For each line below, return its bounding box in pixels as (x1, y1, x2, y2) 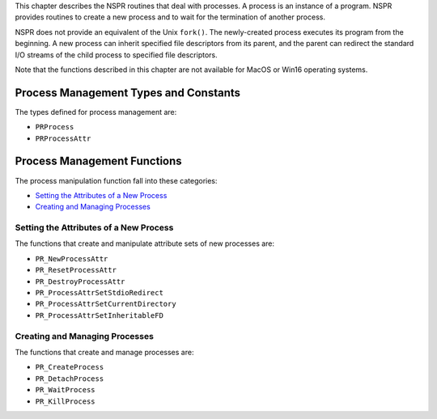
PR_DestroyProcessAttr (35, 277, 125, 286)
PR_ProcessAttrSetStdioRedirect (35, 288, 163, 298)
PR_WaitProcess (35, 385, 96, 395)
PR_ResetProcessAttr (35, 265, 117, 275)
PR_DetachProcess (35, 374, 104, 383)
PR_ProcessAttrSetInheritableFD (35, 311, 163, 320)
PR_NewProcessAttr (35, 254, 108, 263)
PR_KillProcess (35, 396, 96, 406)
